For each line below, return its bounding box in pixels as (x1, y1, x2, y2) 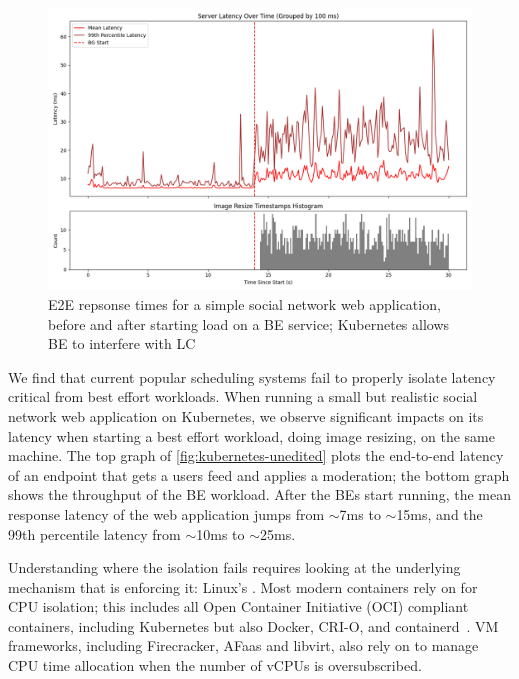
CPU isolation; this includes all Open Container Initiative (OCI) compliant (8, 596, 469, 617)
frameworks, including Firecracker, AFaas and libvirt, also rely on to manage (8, 635, 479, 656)
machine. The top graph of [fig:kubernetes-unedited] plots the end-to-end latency (8, 445, 504, 466)
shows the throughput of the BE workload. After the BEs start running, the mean (8, 484, 511, 505)
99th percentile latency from (8, 523, 181, 544)
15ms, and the (396, 503, 483, 524)
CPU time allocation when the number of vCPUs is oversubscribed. (8, 655, 422, 676)
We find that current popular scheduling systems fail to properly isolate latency (8, 366, 496, 387)
